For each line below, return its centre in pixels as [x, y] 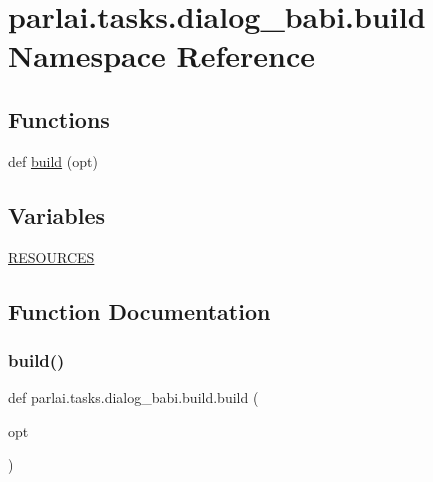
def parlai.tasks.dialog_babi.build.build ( [133, 397]
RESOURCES [51, 256]
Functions [59, 118]
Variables [57, 214]
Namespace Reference [161, 55]
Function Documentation [139, 310]
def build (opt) [53, 160]
